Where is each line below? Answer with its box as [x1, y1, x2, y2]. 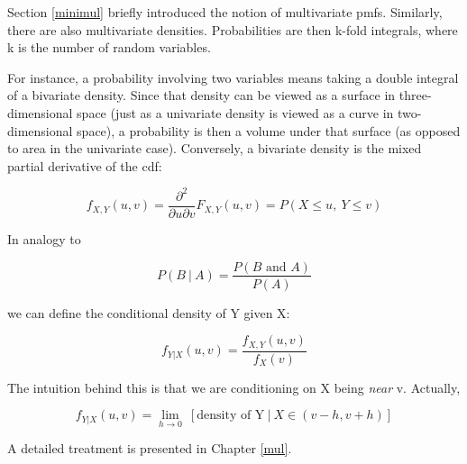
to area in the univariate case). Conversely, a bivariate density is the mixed [7, 139, 422, 158]
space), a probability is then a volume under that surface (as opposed [77, 121, 461, 140]
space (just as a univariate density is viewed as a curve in [77, 103, 394, 122]
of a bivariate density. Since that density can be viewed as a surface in [7, 86, 396, 105]
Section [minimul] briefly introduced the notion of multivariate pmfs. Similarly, [7, 3, 443, 21]
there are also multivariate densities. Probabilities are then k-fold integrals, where [7, 20, 458, 39]
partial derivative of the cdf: [7, 156, 162, 175]
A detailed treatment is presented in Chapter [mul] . [7, 439, 292, 458]
